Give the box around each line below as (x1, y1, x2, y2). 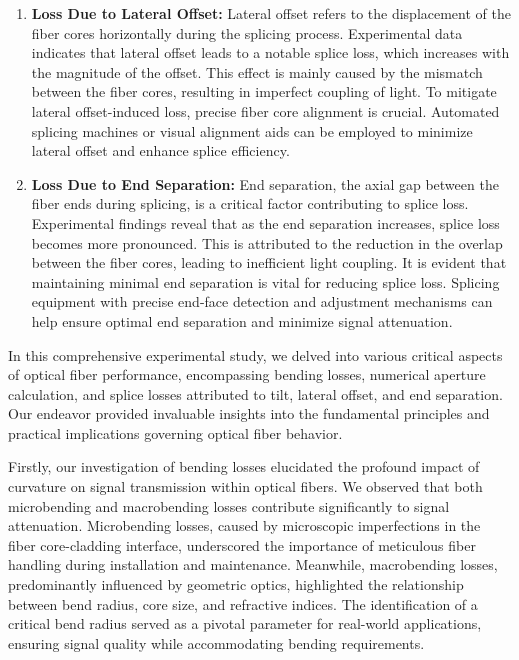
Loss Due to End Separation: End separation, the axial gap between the (31, 173, 499, 194)
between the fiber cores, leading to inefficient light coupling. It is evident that (31, 252, 507, 273)
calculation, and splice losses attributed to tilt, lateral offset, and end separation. (8, 383, 503, 404)
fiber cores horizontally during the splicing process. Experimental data (31, 22, 463, 43)
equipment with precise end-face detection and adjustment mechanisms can (31, 291, 493, 312)
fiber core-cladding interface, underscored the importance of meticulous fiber (8, 534, 476, 555)
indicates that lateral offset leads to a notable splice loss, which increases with (31, 42, 510, 63)
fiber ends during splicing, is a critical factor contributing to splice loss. (31, 193, 469, 214)
